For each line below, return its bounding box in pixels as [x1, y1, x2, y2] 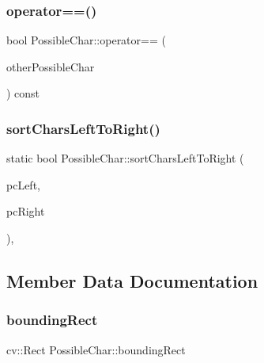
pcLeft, [6, 176, 40, 193]
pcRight [6, 203, 45, 220]
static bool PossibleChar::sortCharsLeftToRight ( [6, 150, 244, 166]
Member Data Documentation [6, 268, 258, 292]
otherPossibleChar [6, 58, 95, 75]
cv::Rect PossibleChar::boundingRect [6, 341, 186, 357]
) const [6, 85, 40, 101]
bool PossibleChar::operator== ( [6, 32, 166, 48]
